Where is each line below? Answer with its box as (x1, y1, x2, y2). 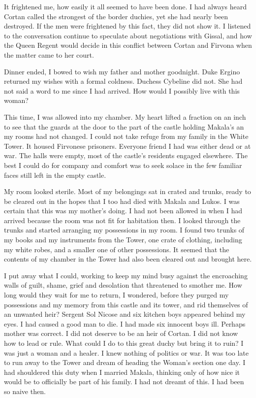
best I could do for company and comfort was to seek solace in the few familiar (4, 160, 242, 170)
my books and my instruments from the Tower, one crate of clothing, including (4, 234, 242, 245)
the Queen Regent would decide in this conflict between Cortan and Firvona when (4, 40, 252, 50)
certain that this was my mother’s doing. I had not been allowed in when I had (4, 205, 243, 216)
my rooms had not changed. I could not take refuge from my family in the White (4, 131, 249, 141)
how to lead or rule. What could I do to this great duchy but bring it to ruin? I (4, 338, 244, 348)
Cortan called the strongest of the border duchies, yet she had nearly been (4, 11, 228, 21)
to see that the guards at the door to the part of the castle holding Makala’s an (4, 121, 244, 132)
